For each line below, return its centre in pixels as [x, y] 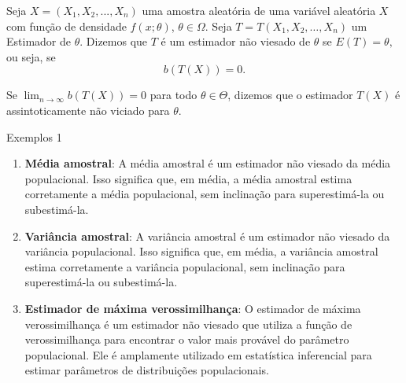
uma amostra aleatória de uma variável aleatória [259, 10]
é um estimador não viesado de [236, 41]
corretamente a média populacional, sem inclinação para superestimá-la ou [205, 194]
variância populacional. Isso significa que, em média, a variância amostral [201, 251]
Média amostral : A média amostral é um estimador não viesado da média [208, 163]
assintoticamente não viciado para [88, 110]
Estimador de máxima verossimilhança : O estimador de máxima [193, 308]
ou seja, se [31, 56]
